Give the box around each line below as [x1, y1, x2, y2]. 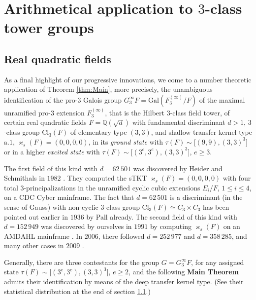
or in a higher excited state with [4, 146, 100, 156]
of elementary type [70, 127, 127, 137]
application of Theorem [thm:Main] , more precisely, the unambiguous [4, 84, 213, 94]
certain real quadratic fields [4, 117, 87, 127]
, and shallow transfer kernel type [151, 127, 253, 137]
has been [203, 201, 229, 212]
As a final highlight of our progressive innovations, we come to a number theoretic [4, 74, 252, 84]
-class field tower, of [170, 107, 230, 117]
